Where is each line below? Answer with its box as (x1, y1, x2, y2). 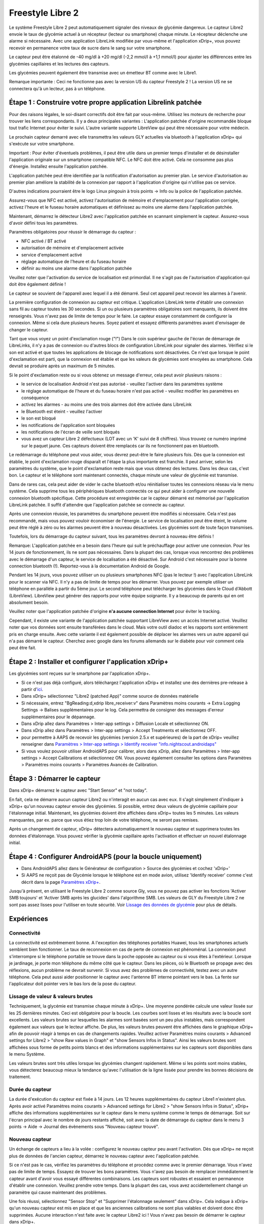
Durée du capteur (9, 1086, 52, 1093)
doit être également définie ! (9, 282, 66, 287)
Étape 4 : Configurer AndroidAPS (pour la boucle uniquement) (9, 852, 202, 861)
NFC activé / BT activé (21, 238, 66, 244)
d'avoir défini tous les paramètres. (9, 220, 78, 226)
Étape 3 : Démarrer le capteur (9, 775, 101, 783)
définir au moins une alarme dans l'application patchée (21, 265, 132, 271)
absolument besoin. (9, 599, 49, 605)
